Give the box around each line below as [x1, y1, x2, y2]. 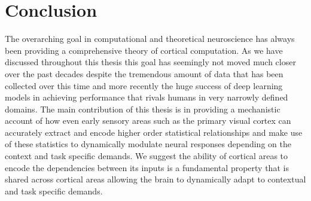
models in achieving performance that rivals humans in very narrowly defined [5, 91, 288, 103]
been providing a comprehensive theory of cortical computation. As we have [5, 44, 283, 56]
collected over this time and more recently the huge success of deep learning [5, 79, 283, 92]
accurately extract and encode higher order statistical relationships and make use [5, 126, 303, 138]
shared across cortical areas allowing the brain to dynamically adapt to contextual [5, 173, 306, 185]
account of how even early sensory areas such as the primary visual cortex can [5, 114, 291, 127]
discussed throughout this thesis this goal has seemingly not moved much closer [5, 56, 296, 68]
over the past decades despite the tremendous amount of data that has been [5, 67, 283, 80]
